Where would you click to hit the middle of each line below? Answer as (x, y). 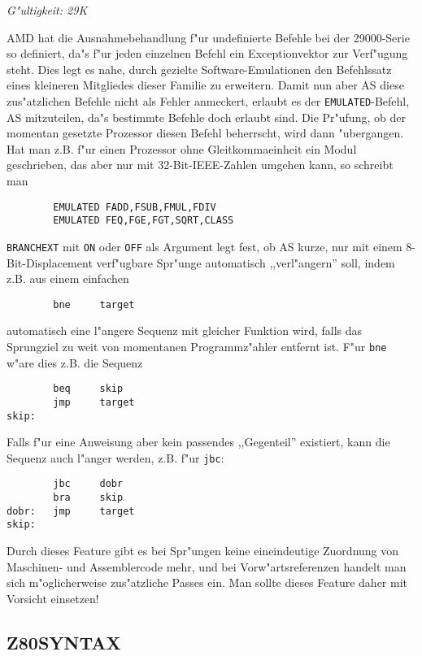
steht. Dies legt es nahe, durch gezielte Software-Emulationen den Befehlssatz (199, 69)
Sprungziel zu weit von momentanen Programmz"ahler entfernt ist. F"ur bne (197, 346)
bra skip (88, 498)
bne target (94, 304)
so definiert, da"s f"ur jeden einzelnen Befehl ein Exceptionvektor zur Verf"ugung (207, 53)
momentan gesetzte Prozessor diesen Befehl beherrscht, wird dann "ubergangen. (205, 133)
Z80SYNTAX (64, 642)
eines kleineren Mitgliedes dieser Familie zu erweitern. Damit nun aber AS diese (205, 85)
